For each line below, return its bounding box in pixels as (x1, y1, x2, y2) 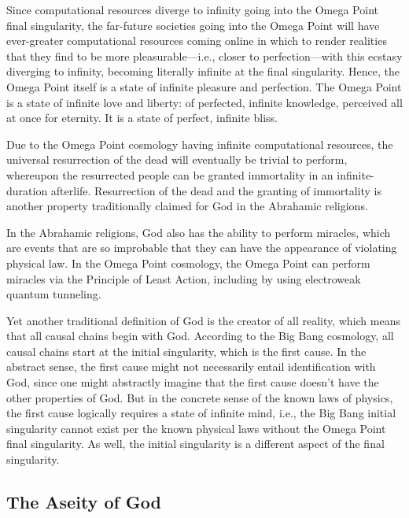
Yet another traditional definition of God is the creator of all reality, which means (6, 312, 400, 328)
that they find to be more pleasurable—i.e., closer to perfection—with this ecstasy (6, 47, 403, 64)
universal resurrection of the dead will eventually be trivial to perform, (6, 151, 348, 168)
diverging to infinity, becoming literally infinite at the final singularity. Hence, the (6, 63, 400, 80)
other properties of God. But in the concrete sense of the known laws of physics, (6, 389, 393, 405)
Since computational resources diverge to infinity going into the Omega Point (6, 2, 378, 17)
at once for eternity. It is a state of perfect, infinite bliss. (6, 109, 278, 126)
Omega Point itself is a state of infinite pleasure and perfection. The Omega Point (6, 78, 402, 94)
